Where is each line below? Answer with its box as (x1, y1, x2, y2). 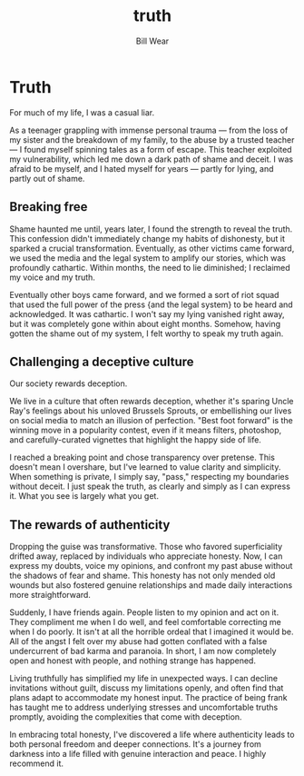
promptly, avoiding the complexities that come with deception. (9, 711, 242, 722)
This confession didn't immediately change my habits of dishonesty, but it (9, 233, 286, 244)
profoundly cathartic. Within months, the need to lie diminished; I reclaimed (9, 262, 290, 273)
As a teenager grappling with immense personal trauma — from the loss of (9, 124, 289, 135)
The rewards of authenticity (9, 517, 171, 532)
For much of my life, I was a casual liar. (9, 106, 155, 118)
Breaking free (9, 199, 88, 214)
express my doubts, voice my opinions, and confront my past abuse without (9, 561, 293, 572)
